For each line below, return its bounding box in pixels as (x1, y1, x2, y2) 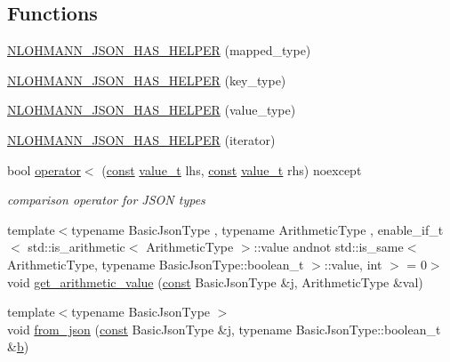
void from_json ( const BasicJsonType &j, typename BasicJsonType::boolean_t (7, 319, 441, 338)
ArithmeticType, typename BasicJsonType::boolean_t (7, 254, 304, 273)
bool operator (7, 160, 81, 179)
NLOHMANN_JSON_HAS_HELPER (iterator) (7, 130, 276, 149)
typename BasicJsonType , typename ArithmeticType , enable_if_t (71, 220, 444, 238)
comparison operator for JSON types (7, 190, 205, 209)
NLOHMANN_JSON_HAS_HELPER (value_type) (7, 101, 296, 119)
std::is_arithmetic (28, 237, 125, 256)
